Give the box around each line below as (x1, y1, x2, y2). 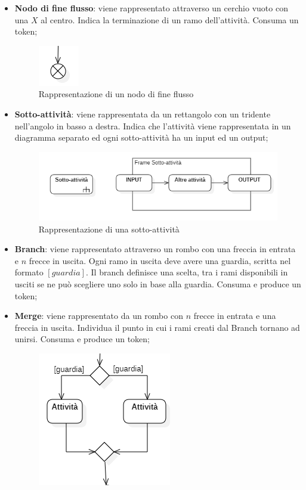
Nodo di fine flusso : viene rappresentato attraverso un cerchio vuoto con (14, 2, 288, 14)
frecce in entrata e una (193, 309, 276, 322)
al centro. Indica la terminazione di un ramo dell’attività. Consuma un (41, 13, 299, 26)
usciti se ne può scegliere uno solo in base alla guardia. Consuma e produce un (14, 277, 301, 290)
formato (14, 266, 44, 278)
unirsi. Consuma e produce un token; (14, 333, 150, 345)
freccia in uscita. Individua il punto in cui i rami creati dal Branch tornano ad (14, 321, 300, 333)
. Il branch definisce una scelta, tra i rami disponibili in (85, 266, 288, 278)
